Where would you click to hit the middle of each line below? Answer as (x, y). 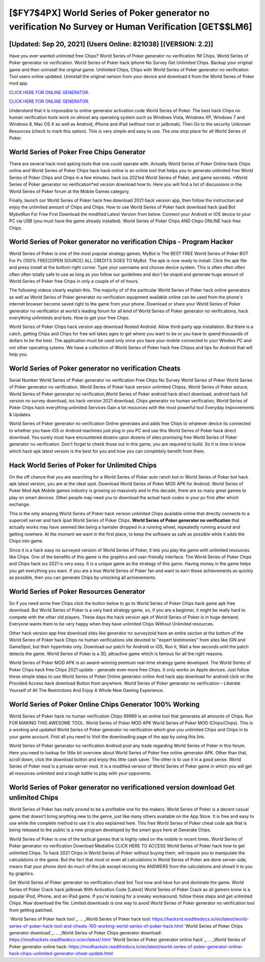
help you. (18, 354)
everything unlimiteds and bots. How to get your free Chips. (69, 318)
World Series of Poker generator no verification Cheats (95, 368)
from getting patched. (31, 910)
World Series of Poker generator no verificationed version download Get (122, 787)
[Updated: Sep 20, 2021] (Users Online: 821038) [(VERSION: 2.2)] (111, 44)
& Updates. (20, 414)
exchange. (20, 505)
